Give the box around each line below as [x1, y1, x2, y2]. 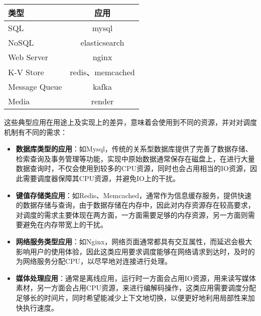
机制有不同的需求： [4, 126, 67, 137]
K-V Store [8, 66, 44, 78]
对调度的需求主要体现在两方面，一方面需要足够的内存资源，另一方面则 [16, 209, 248, 220]
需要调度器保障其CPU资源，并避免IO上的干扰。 [23, 173, 180, 183]
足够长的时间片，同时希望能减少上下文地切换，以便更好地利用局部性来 [16, 292, 248, 302]
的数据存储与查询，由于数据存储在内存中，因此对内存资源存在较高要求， [16, 200, 255, 210]
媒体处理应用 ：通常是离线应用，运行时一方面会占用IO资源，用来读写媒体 [16, 272, 256, 283]
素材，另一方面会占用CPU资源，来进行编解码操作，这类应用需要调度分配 [16, 282, 256, 293]
